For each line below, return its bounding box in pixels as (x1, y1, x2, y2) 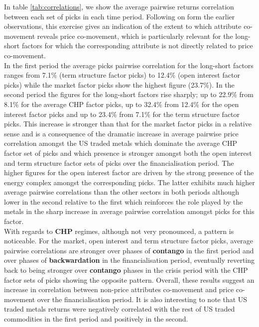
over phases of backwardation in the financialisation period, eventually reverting (4, 255, 255, 265)
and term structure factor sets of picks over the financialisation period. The (4, 157, 234, 168)
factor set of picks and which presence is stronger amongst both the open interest (4, 147, 252, 158)
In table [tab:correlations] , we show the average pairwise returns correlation (4, 1, 234, 11)
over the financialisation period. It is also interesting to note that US (37, 294, 248, 304)
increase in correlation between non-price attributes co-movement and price (4, 284, 234, 295)
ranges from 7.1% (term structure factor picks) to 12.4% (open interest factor (4, 70, 240, 80)
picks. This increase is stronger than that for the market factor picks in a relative (4, 118, 252, 129)
